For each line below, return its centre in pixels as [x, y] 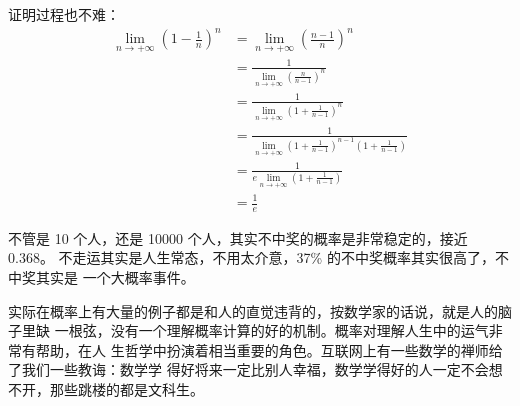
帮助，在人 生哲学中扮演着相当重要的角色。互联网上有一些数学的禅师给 [269, 349]
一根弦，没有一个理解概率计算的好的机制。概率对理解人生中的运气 [271, 330]
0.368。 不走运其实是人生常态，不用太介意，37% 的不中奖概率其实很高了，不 [258, 257]
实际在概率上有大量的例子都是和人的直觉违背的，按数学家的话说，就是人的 [253, 310]
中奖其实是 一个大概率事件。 [101, 277]
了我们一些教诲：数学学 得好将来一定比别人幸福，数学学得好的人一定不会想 [255, 369]
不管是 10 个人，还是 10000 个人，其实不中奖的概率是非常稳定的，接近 [238, 237]
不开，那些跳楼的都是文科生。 [106, 389]
